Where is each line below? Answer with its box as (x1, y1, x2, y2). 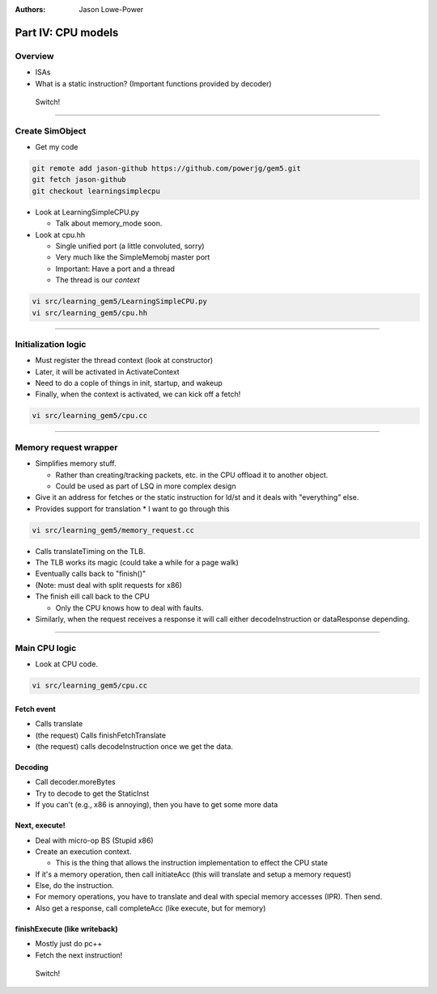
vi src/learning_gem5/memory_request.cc (32, 526, 194, 535)
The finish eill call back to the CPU (35, 591, 150, 602)
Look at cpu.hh (35, 230, 86, 239)
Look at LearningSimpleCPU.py (35, 207, 139, 217)
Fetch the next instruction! (35, 950, 123, 960)
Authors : (15, 5, 46, 14)
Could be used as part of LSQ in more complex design (55, 481, 236, 491)
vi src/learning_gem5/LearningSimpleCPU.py (32, 297, 208, 307)
